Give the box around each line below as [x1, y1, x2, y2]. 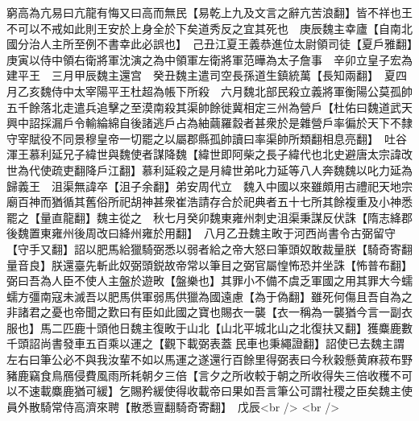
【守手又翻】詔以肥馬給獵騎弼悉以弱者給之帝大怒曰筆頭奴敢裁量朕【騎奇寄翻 [6, 240, 413, 257]
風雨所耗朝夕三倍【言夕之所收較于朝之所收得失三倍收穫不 [96, 366, 401, 383]
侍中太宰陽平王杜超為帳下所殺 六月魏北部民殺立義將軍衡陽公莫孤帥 [51, 82, 413, 99]
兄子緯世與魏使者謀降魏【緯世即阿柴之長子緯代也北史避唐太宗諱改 [62, 146, 413, 163]
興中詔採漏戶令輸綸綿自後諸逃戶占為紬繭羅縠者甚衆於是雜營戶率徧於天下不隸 [6, 114, 413, 131]
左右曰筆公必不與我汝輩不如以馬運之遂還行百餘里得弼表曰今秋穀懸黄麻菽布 [6, 351, 401, 368]
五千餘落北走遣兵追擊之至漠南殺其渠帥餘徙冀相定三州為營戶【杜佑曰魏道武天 [6, 98, 413, 115]
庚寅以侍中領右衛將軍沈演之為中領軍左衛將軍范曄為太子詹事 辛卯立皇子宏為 [6, 51, 413, 68]
